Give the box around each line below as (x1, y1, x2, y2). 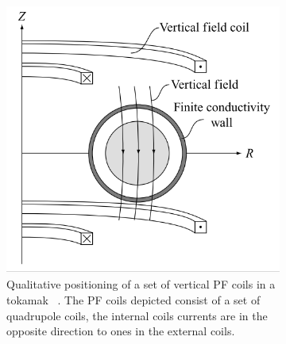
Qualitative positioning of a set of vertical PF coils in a (6, 276, 276, 292)
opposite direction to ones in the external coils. (6, 323, 235, 339)
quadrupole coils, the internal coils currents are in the (6, 307, 268, 323)
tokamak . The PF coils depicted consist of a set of (6, 292, 261, 308)
